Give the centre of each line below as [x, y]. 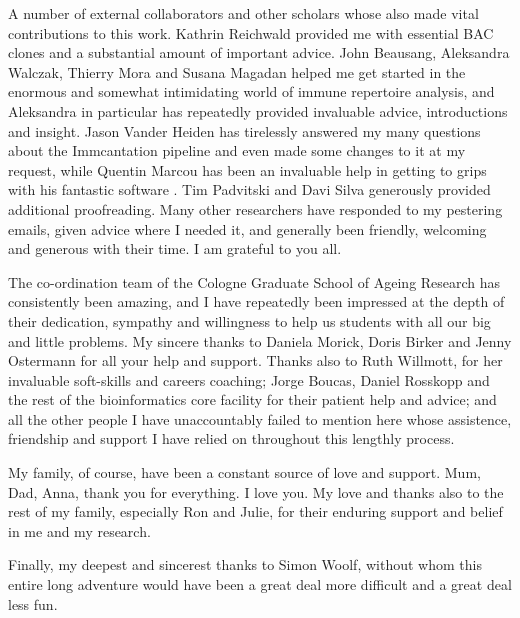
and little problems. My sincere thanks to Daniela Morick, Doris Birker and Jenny [260, 340]
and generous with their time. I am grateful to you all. [175, 248]
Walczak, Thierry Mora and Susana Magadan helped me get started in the [237, 71]
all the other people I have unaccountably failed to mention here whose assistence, [260, 418]
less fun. [33, 603]
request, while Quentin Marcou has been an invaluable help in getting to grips [247, 169]
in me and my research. [79, 530]
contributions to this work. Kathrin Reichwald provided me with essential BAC [251, 32]
